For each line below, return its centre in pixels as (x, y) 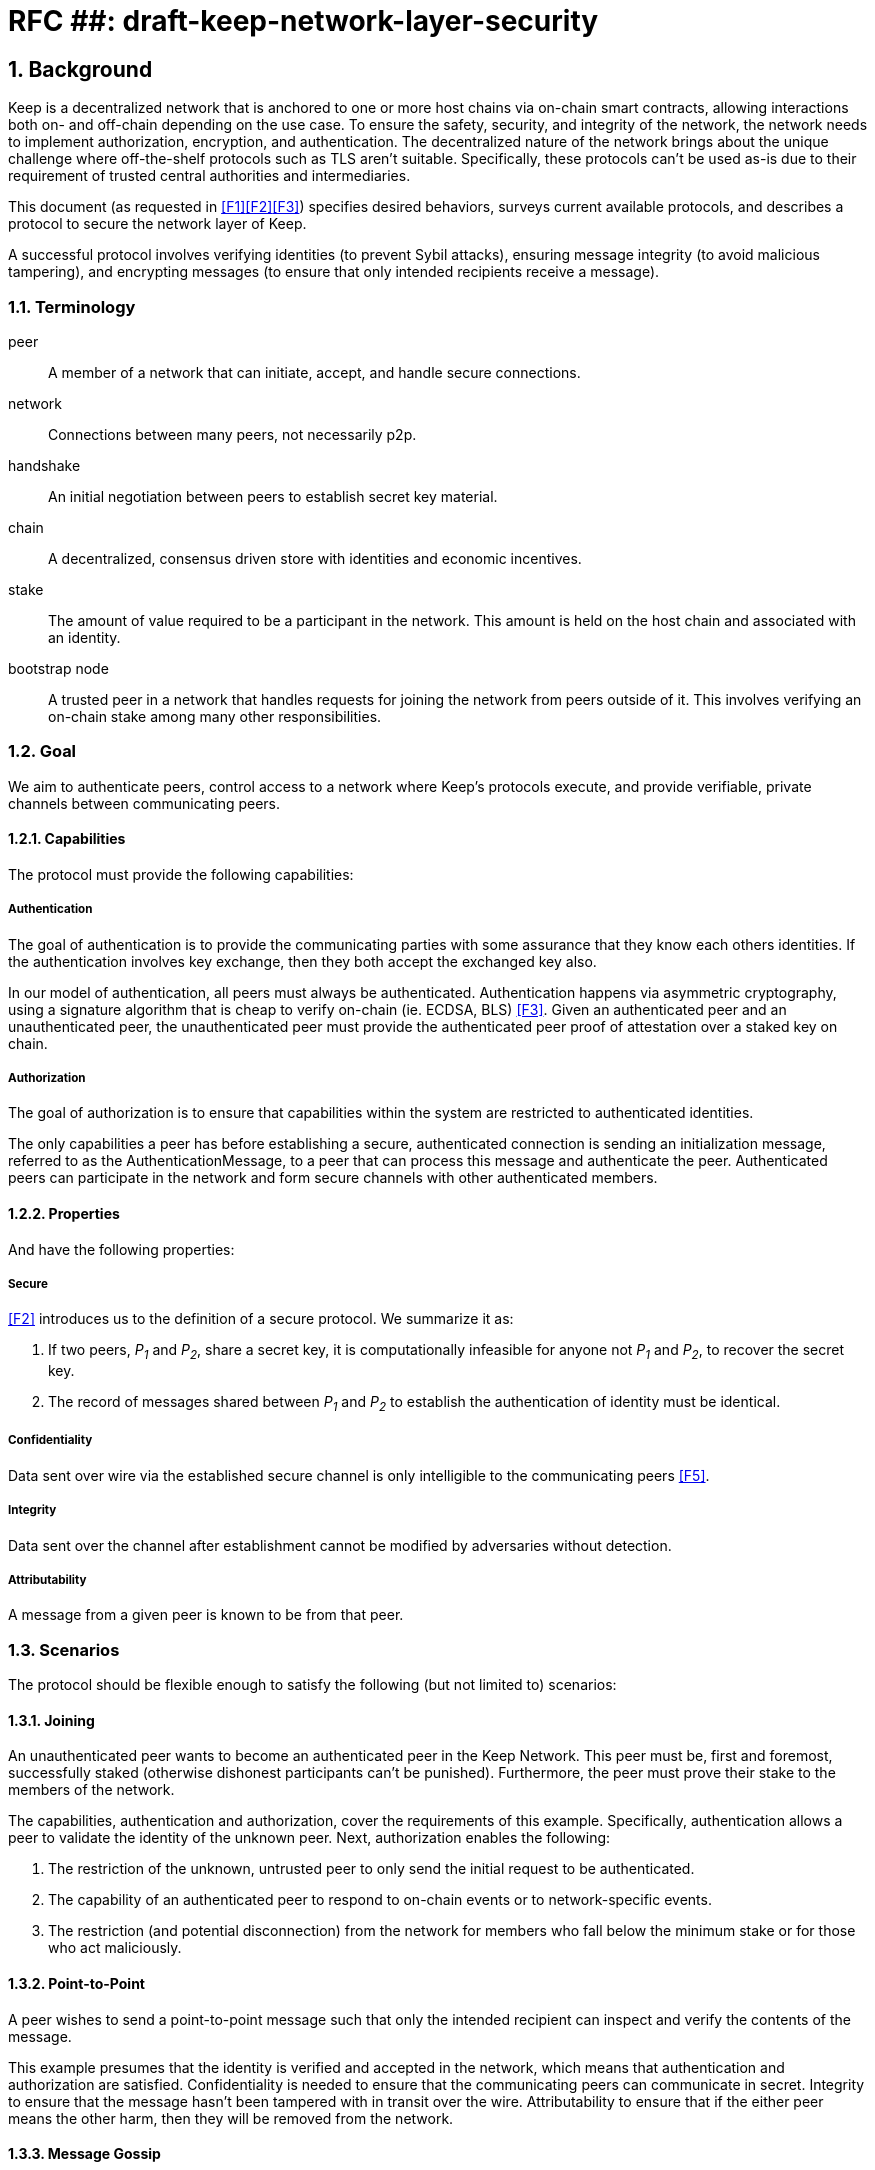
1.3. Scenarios (64, 1649)
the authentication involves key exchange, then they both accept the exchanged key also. (302, 961)
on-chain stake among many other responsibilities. (215, 716)
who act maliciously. (115, 1948)
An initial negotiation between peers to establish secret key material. (273, 496)
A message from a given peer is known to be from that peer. (206, 1615)
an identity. (84, 637)
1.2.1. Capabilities (67, 839)
